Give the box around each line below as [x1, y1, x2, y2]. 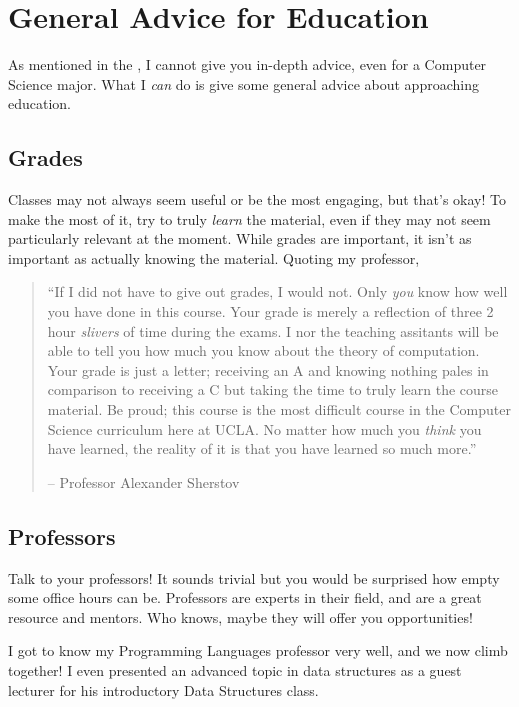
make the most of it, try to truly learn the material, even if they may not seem [8, 208, 491, 229]
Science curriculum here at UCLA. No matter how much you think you [47, 418, 482, 439]
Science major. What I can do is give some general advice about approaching [8, 73, 479, 94]
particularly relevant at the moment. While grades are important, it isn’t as [8, 228, 472, 249]
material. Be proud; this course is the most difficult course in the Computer [47, 399, 511, 420]
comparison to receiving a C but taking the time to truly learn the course [47, 379, 499, 400]
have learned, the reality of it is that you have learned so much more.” [47, 438, 477, 459]
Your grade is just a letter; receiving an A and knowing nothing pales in [47, 359, 489, 380]
